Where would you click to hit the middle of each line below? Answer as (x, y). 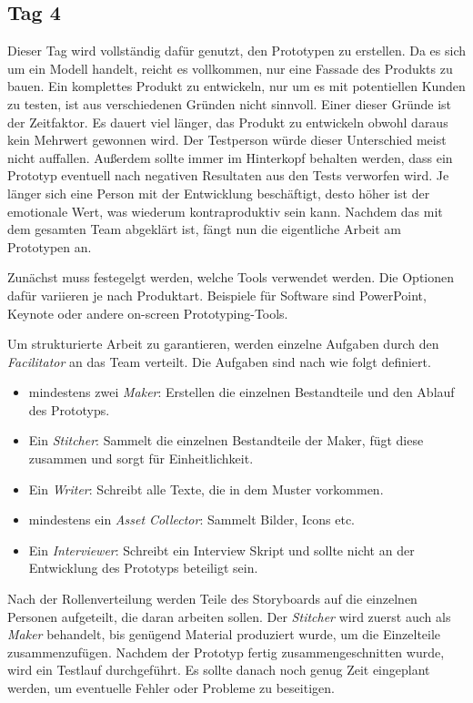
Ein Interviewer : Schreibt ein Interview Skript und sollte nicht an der (221, 550)
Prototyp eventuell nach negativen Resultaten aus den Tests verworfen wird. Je (228, 175)
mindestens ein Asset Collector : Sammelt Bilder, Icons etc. (192, 520)
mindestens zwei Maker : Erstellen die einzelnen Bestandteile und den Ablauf (242, 392)
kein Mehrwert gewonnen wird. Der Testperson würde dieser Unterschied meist (227, 140)
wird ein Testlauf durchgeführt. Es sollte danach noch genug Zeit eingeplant (219, 670)
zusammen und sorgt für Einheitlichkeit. (141, 458)
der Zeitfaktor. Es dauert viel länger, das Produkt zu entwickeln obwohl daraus (228, 122)
